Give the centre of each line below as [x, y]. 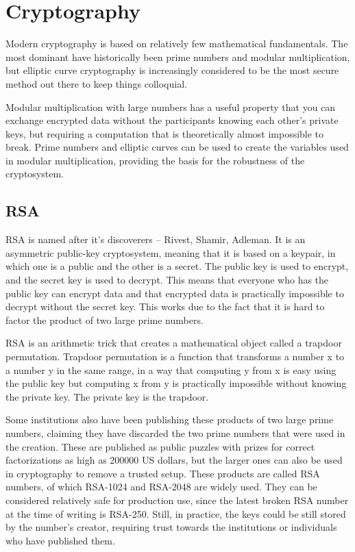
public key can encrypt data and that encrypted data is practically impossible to [175, 293]
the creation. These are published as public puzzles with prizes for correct [160, 446]
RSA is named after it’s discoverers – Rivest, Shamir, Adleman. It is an [156, 239]
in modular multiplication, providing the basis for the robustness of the [155, 160]
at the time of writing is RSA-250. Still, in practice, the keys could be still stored [176, 513]
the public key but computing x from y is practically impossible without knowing [176, 383]
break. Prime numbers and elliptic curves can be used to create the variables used [177, 147]
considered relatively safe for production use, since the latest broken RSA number [177, 500]
